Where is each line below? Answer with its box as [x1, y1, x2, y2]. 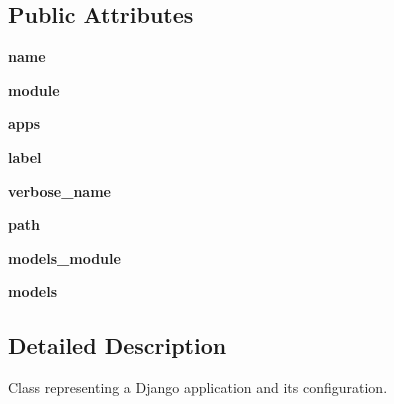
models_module [8, 247, 121, 268]
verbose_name [8, 180, 111, 201]
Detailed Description [8, 330, 227, 361]
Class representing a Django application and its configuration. [8, 377, 388, 398]
